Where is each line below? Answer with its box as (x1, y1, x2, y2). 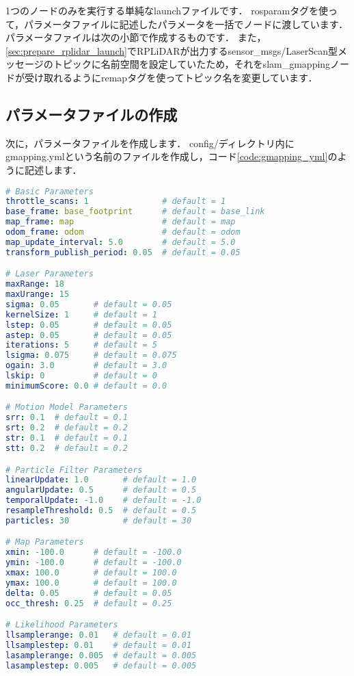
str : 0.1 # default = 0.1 (5, 433, 128, 443)
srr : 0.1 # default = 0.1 (5, 413, 128, 423)
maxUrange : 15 (5, 289, 70, 300)
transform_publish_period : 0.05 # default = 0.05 (5, 247, 241, 257)
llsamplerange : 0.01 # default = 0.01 (5, 630, 192, 640)
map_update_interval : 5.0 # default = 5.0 (5, 237, 236, 247)
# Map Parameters (5, 537, 84, 547)
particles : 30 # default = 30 (5, 515, 192, 525)
